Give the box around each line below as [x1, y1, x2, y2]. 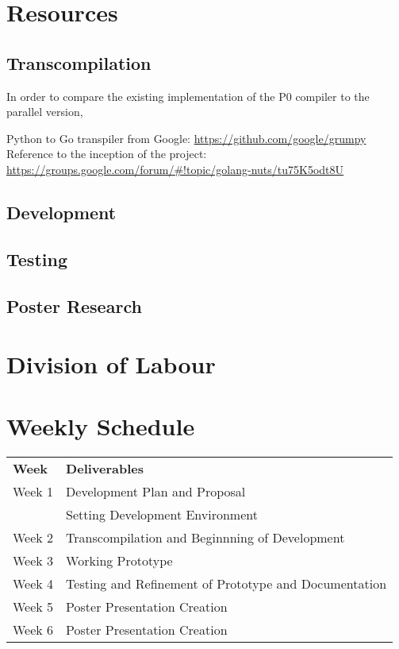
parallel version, [6, 103, 83, 120]
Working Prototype [66, 551, 173, 570]
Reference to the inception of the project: [6, 145, 207, 162]
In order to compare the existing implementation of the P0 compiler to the [6, 87, 370, 104]
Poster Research [6, 293, 142, 318]
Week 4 [13, 574, 54, 593]
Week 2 [13, 528, 54, 547]
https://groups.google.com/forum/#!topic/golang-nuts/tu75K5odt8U [6, 160, 344, 177]
